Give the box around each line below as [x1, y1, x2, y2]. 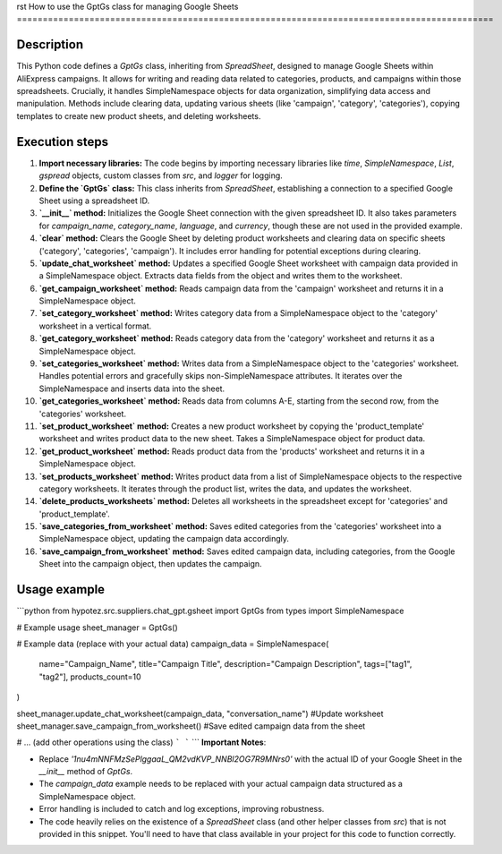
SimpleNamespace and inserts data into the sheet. [38, 383, 225, 394]
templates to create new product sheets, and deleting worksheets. [16, 110, 261, 121]
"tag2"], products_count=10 [38, 671, 142, 682]
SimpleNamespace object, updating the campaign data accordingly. [38, 534, 290, 544]
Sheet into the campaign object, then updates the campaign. [38, 559, 263, 569]
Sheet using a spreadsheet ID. [38, 195, 150, 206]
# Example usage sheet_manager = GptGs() [16, 622, 178, 633]
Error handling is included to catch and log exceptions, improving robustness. [38, 804, 325, 815]
